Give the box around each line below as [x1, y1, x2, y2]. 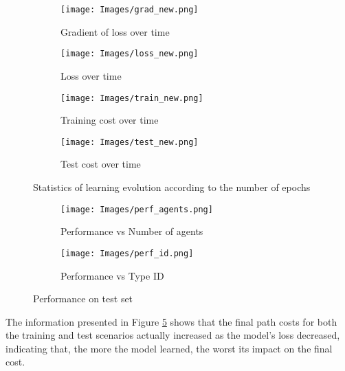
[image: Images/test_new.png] [60, 137, 199, 147]
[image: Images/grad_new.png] [60, 5, 199, 14]
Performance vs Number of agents [60, 224, 203, 238]
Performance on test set [33, 291, 133, 306]
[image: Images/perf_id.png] [60, 248, 194, 258]
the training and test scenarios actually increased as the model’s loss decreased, [5, 328, 340, 342]
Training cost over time [60, 113, 159, 127]
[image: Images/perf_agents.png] [60, 204, 213, 214]
